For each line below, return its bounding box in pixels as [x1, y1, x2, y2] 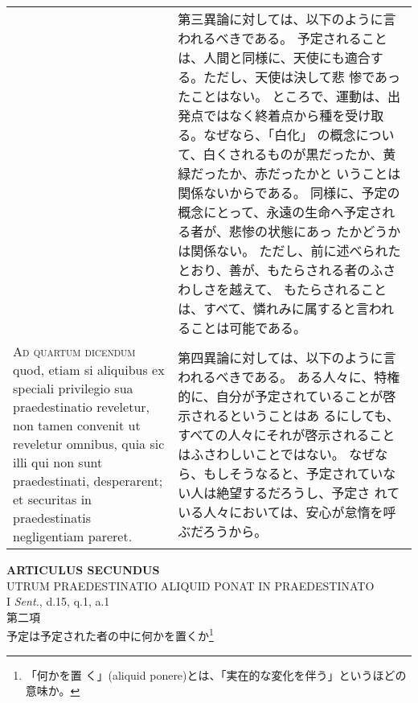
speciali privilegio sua [13, 379, 133, 397]
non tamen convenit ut [13, 416, 141, 434]
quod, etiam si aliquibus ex [13, 360, 165, 379]
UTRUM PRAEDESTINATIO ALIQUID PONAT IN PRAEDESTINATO [6, 577, 375, 594]
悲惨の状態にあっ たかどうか [228, 222, 401, 240]
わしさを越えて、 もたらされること [178, 280, 387, 298]
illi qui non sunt [13, 453, 103, 471]
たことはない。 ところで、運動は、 [178, 87, 387, 105]
